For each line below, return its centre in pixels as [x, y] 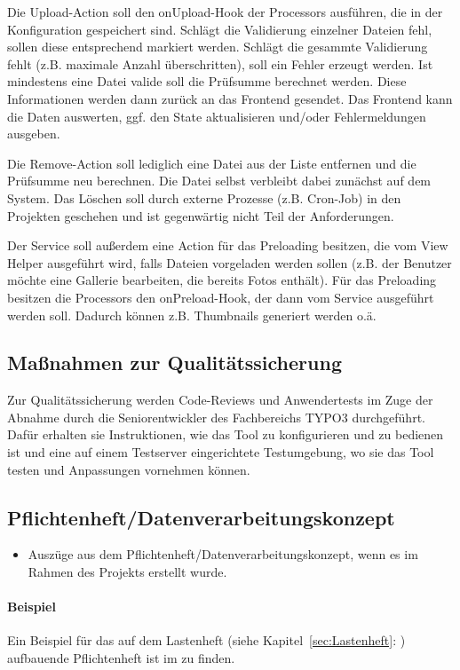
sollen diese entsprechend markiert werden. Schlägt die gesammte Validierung [218, 47]
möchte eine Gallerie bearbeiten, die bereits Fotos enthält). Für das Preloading [222, 280]
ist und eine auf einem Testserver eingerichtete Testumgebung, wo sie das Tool [221, 452]
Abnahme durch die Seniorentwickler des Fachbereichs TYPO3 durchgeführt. [216, 417]
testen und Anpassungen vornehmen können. [129, 469]
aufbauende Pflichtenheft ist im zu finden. [121, 658]
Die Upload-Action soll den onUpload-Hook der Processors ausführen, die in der [225, 12]
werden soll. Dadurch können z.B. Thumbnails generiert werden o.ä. [192, 315]
